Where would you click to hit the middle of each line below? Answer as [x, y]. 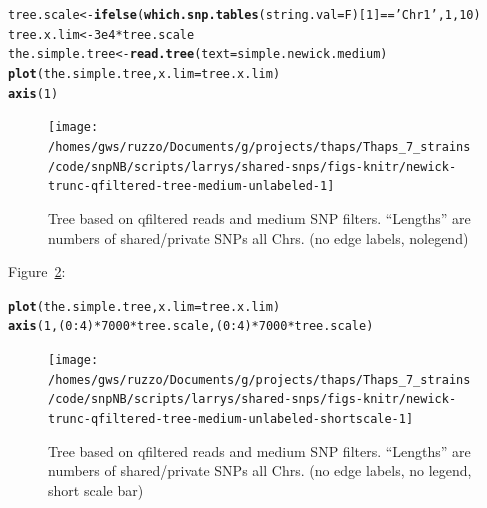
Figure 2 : [37, 271]
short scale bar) [96, 489]
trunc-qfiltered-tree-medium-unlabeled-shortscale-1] [231, 418]
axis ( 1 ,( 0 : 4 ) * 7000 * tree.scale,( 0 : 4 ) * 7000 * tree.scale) [191, 326]
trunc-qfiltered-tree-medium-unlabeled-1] [191, 186]
